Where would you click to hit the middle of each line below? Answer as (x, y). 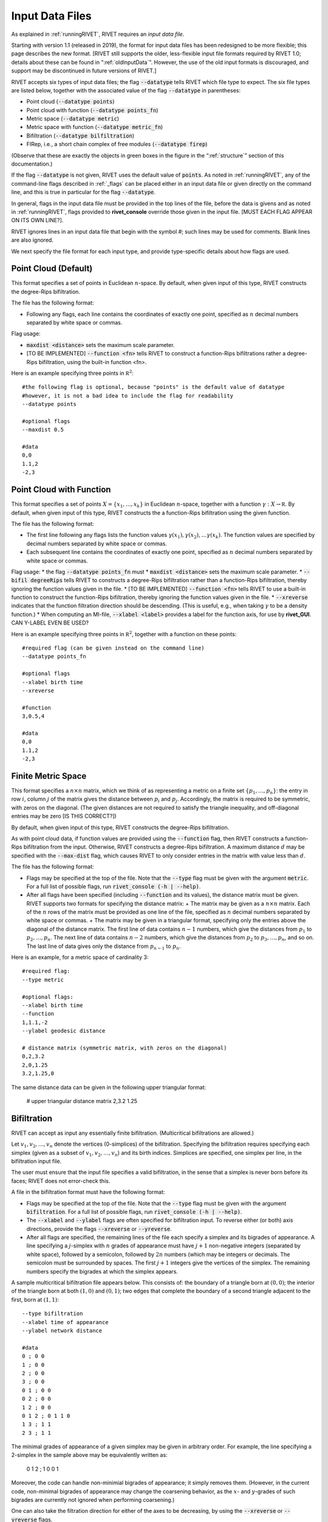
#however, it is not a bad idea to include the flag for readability (128, 395)
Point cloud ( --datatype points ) (70, 102)
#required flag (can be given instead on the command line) (113, 648)
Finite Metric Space (49, 776)
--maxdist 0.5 (43, 430)
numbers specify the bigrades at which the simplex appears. (102, 1271)
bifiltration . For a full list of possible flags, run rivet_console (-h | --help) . (134, 1212)
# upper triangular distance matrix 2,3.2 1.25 (82, 1101)
